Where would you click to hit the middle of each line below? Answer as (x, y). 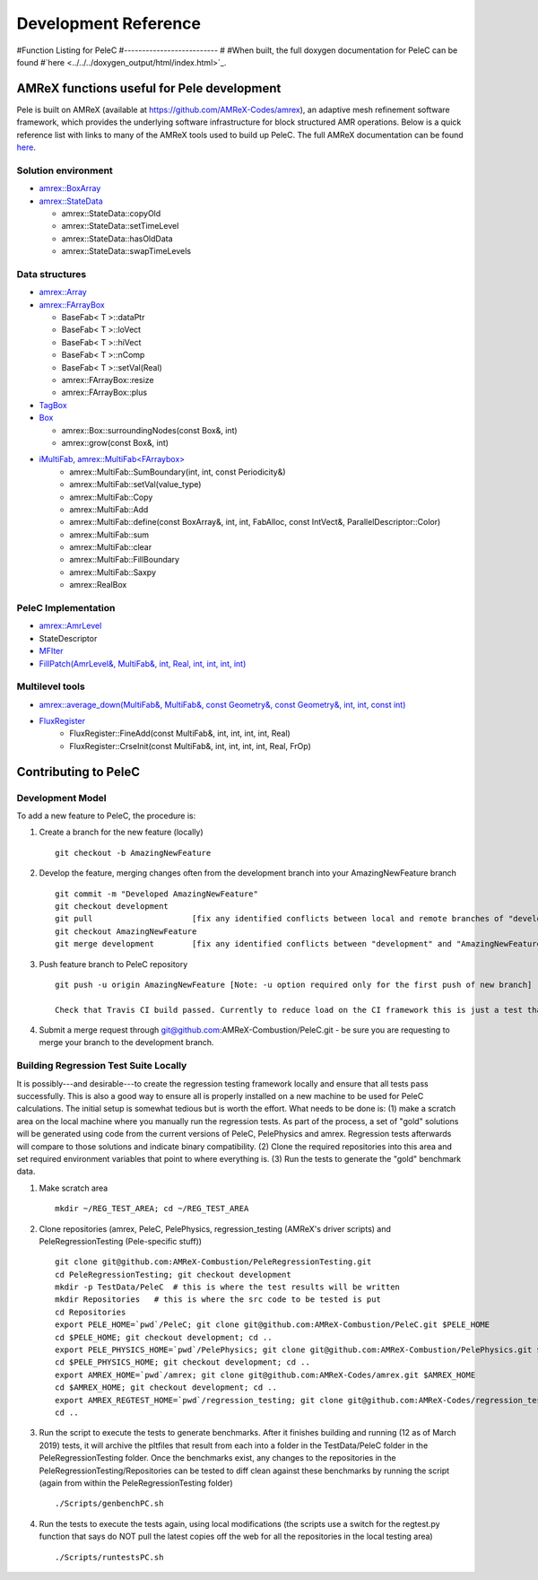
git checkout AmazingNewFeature (126, 931)
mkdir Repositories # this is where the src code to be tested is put (218, 1300)
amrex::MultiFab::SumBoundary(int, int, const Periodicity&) (178, 472)
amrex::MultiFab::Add (109, 509)
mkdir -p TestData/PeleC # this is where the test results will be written (228, 1287)
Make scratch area (74, 1188)
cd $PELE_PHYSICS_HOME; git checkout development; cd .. (183, 1362)
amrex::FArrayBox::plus (104, 393)
